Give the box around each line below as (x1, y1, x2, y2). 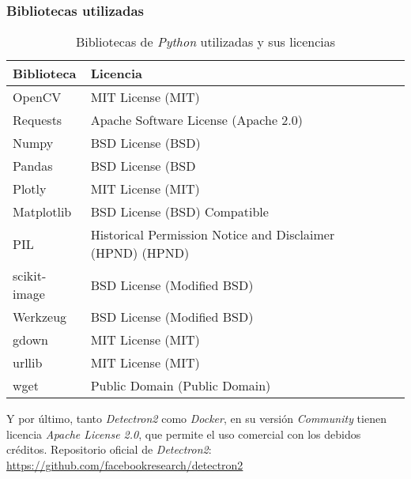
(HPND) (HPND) (90, 243, 190, 262)
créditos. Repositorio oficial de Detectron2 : (6, 441, 212, 458)
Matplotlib (13, 202, 72, 221)
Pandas (13, 157, 53, 175)
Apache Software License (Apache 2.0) (90, 111, 304, 130)
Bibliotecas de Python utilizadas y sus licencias (75, 32, 336, 51)
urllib (13, 353, 43, 372)
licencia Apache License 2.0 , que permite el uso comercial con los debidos (6, 425, 361, 442)
